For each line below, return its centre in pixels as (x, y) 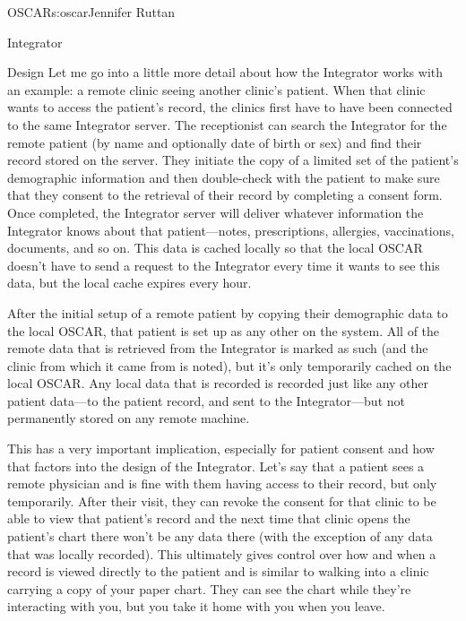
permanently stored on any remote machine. (129, 418)
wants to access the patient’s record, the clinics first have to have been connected (230, 107)
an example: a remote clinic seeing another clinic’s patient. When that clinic (216, 89)
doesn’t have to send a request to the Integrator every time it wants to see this (224, 265)
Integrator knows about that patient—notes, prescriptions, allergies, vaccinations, (231, 230)
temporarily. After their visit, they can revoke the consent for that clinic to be (222, 500)
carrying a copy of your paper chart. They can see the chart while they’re (209, 588)
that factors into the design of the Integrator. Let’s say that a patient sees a (216, 466)
